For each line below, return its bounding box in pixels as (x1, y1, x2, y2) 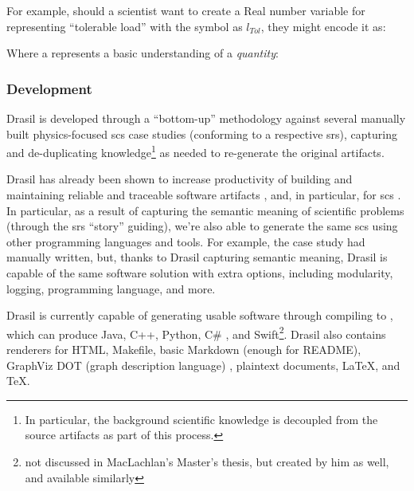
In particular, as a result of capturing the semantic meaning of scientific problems (6, 202, 404, 218)
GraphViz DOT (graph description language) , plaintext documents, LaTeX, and (6, 356, 400, 373)
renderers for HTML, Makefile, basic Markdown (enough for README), (6, 341, 361, 358)
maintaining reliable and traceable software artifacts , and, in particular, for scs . (6, 187, 401, 203)
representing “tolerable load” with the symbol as (6, 18, 243, 34)
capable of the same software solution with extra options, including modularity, (6, 265, 393, 281)
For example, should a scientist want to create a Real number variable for (6, 2, 365, 18)
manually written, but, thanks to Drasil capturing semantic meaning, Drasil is (6, 249, 388, 265)
